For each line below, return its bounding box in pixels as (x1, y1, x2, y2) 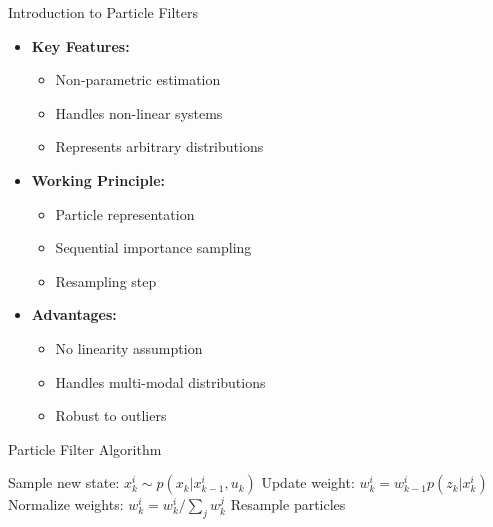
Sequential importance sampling (55, 237, 252, 258)
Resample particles (230, 494, 346, 515)
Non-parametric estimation (55, 69, 221, 90)
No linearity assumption (55, 337, 203, 358)
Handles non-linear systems (55, 102, 223, 123)
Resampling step (55, 270, 157, 291)
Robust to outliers (55, 405, 167, 426)
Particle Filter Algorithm (8, 438, 162, 459)
